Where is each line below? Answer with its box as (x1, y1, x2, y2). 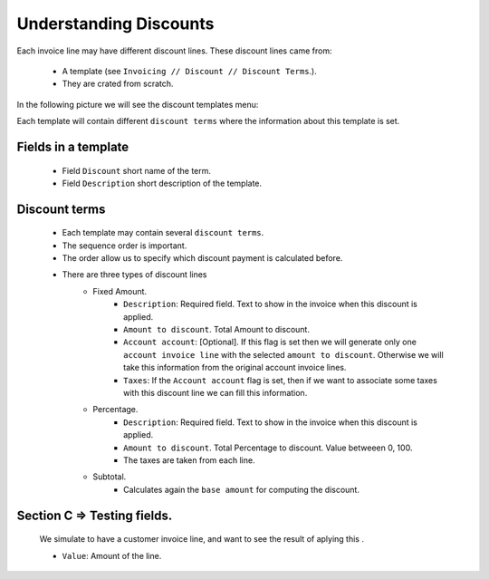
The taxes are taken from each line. (123, 454, 255, 466)
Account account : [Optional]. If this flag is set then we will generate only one (123, 336, 417, 348)
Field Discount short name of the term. (62, 165, 212, 176)
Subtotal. (92, 471, 127, 482)
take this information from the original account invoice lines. (123, 362, 347, 373)
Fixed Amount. (92, 285, 148, 296)
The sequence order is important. (62, 240, 187, 251)
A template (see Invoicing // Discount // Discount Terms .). (62, 65, 317, 76)
